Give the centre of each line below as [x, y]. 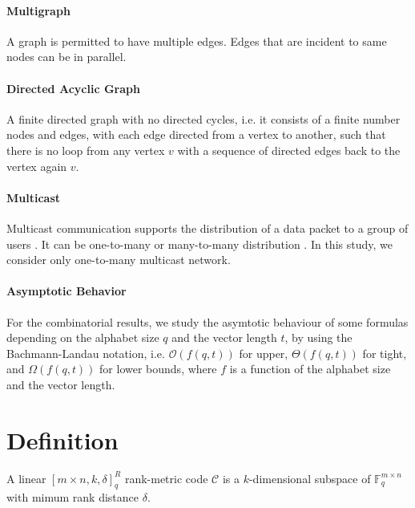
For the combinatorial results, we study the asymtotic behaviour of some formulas [207, 321]
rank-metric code [166, 478]
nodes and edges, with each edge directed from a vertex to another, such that [196, 134]
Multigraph [38, 10]
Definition [62, 439]
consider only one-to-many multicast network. [119, 260]
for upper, [264, 353]
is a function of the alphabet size [310, 369]
